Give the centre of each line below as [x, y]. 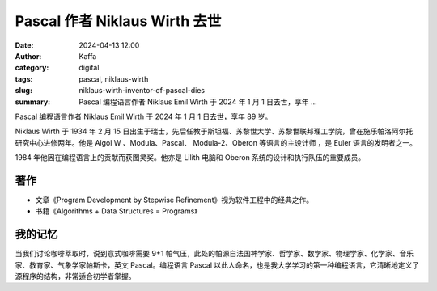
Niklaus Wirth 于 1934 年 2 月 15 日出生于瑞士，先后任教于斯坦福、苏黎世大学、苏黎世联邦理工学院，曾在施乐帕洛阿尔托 [214, 131]
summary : [33, 102]
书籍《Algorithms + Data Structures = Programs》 [117, 211]
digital [89, 68]
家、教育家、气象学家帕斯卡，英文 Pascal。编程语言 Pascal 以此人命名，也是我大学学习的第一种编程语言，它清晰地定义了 [217, 265]
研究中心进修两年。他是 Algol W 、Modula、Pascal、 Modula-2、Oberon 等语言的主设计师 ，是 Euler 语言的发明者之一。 [216, 142]
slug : [23, 91]
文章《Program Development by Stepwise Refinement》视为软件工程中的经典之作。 [174, 200]
